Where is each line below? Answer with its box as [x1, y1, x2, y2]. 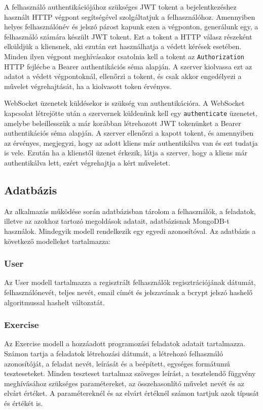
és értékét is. [4, 397, 43, 408]
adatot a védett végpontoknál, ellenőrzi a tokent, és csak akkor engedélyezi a [4, 71, 242, 81]
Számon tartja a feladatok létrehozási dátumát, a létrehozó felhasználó [4, 348, 223, 359]
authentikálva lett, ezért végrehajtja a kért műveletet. [4, 157, 170, 168]
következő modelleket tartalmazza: [4, 235, 110, 246]
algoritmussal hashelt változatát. [4, 297, 105, 307]
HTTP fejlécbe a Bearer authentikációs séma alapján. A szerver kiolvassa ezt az [4, 61, 252, 71]
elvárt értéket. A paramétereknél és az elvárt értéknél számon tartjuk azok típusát [4, 388, 259, 398]
